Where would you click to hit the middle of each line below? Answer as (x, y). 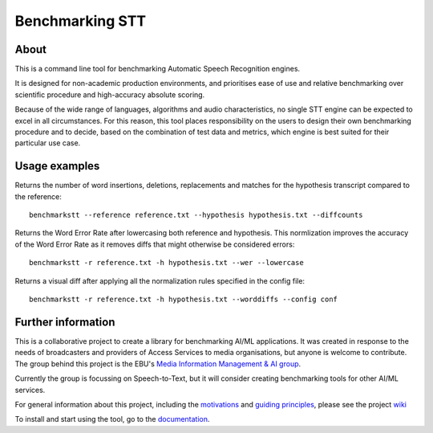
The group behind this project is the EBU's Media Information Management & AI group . (158, 364)
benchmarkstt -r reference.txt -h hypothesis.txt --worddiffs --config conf (184, 300)
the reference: (38, 196)
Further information (65, 322)
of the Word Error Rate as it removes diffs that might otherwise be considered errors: (155, 244)
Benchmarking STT (81, 21)
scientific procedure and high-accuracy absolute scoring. (110, 94)
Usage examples (57, 166)
